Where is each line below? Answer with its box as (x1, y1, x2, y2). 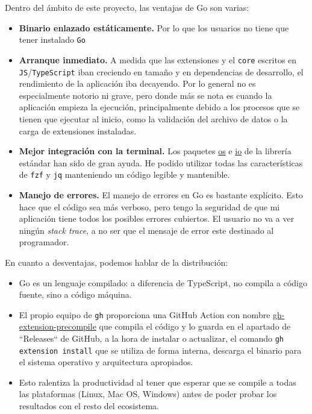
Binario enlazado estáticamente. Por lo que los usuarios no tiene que (19, 21, 289, 34)
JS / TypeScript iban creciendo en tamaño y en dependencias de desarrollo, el (19, 65, 304, 78)
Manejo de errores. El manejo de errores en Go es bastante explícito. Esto (19, 188, 303, 201)
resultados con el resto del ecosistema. (19, 400, 159, 412)
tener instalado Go (19, 33, 86, 46)
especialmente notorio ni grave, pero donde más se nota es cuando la (19, 89, 272, 101)
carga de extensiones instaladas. (19, 124, 137, 137)
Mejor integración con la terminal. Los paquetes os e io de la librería (19, 145, 292, 157)
